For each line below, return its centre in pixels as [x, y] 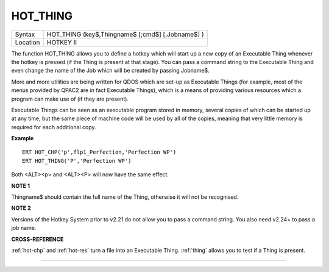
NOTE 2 [21, 208]
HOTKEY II [62, 42]
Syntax [25, 34]
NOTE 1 [21, 185]
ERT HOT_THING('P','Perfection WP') [77, 161]
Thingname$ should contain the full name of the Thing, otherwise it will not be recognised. [125, 197]
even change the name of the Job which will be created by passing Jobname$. [110, 71]
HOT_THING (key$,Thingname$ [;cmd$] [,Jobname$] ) [125, 34]
